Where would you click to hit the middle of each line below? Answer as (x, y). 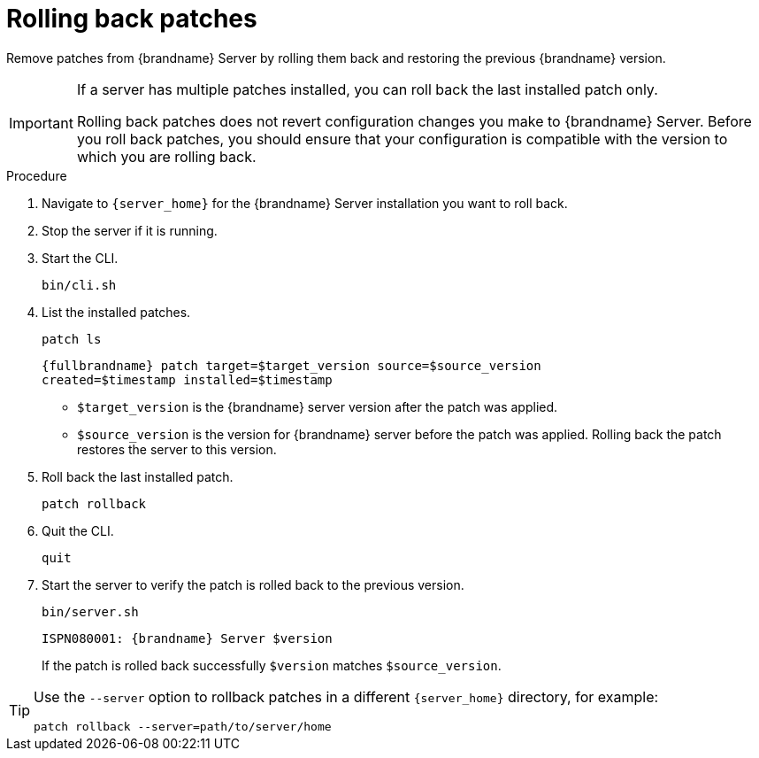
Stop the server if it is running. (130, 230)
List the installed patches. (116, 312)
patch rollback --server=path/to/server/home (183, 726)
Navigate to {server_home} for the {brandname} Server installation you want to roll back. (305, 203)
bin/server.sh (90, 611)
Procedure (37, 175)
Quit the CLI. (78, 530)
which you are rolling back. (166, 156)
